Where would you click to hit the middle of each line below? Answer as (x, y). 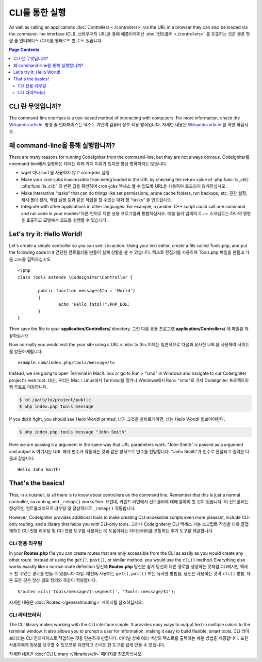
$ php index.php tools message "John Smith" (73, 432)
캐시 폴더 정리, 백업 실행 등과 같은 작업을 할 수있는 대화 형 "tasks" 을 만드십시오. (97, 200)
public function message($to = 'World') (87, 291)
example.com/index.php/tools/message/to (66, 362)
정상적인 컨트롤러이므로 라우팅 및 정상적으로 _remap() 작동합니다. (72, 508)
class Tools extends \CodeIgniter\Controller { (75, 277)
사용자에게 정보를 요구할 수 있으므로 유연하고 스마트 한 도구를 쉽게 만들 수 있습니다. (87, 645)
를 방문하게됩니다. (26, 351)
